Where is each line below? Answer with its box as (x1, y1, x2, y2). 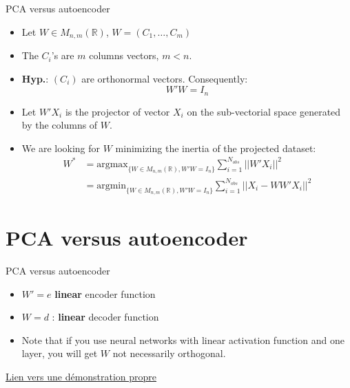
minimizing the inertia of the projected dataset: (115, 140, 316, 155)
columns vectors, (89, 48, 159, 63)
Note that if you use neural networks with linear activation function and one (21, 332, 344, 347)
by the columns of (21, 118, 98, 132)
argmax (96, 159, 128, 169)
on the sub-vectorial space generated (187, 104, 341, 118)
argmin (96, 180, 126, 191)
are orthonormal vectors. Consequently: (81, 71, 248, 85)
